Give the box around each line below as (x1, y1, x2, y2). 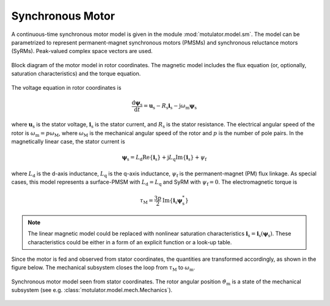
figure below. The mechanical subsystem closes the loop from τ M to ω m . (11, 264, 196, 273)
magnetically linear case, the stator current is (11, 138, 125, 145)
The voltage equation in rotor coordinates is (11, 84, 122, 91)
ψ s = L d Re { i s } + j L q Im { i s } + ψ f (122, 154, 207, 162)
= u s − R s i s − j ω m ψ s (143, 103, 197, 111)
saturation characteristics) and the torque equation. (11, 70, 141, 78)
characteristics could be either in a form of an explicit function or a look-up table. (28, 238, 232, 246)
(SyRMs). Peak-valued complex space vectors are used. (11, 48, 153, 55)
